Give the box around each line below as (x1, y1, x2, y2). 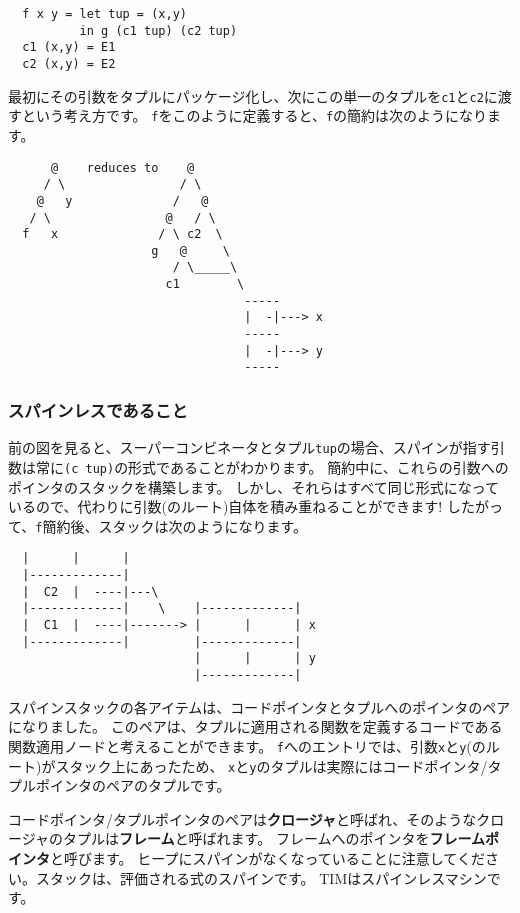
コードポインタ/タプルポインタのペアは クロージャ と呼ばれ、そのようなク (8, 808, 491, 829)
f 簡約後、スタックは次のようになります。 (35, 515, 308, 536)
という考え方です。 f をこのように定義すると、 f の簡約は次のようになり (21, 105, 488, 126)
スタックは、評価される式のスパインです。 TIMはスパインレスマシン (35, 867, 487, 888)
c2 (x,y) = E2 (22, 56, 116, 71)
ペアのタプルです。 (105, 775, 231, 796)
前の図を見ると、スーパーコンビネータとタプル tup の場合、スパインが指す (8, 437, 491, 458)
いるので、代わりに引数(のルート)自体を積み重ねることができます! (8, 496, 443, 517)
